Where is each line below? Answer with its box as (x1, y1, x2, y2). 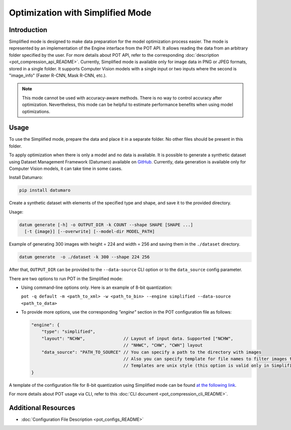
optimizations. (22, 108, 50, 114)
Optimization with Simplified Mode (9, 7, 152, 18)
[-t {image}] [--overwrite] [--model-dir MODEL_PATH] (24, 229, 155, 234)
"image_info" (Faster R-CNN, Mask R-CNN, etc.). (9, 73, 107, 79)
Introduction (9, 26, 48, 34)
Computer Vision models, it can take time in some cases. (9, 165, 123, 172)
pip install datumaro (19, 187, 71, 193)
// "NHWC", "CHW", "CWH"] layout (123, 343, 203, 348)
